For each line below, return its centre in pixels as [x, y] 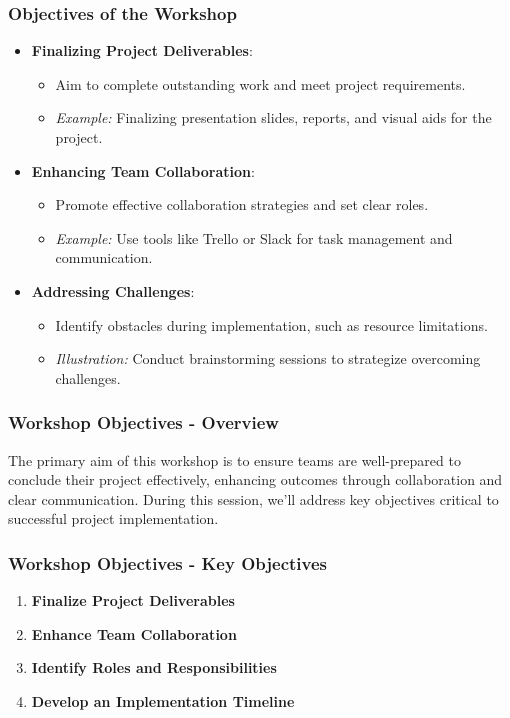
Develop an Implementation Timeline [163, 700]
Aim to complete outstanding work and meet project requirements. [260, 83]
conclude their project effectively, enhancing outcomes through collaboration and [255, 479]
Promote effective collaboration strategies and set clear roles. [242, 204]
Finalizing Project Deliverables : [142, 50]
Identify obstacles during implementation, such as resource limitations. [271, 324]
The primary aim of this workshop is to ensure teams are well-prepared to [234, 459]
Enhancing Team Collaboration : [143, 170]
